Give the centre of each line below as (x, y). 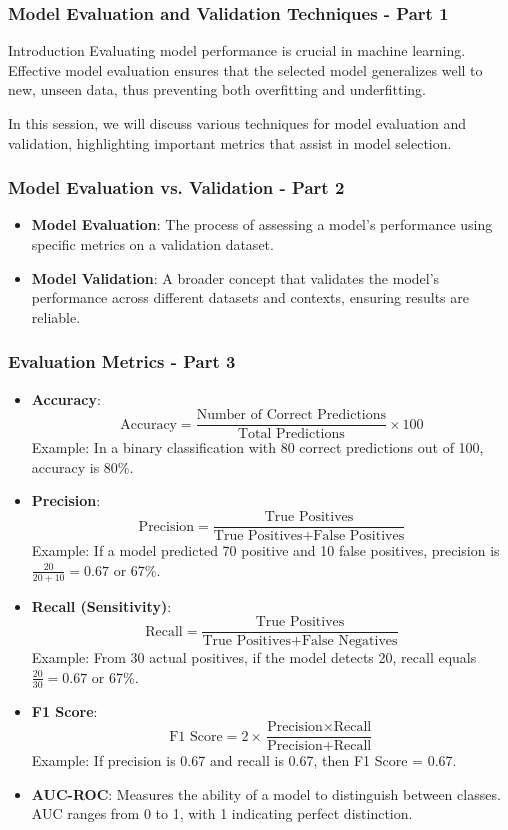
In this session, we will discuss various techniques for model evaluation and (237, 123)
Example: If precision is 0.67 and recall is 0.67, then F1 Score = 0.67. (244, 760)
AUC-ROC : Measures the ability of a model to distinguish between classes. (266, 793)
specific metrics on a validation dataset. (152, 244)
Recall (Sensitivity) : (101, 605)
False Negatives (349, 641)
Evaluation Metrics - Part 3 (122, 361)
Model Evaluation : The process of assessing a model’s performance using (262, 224)
